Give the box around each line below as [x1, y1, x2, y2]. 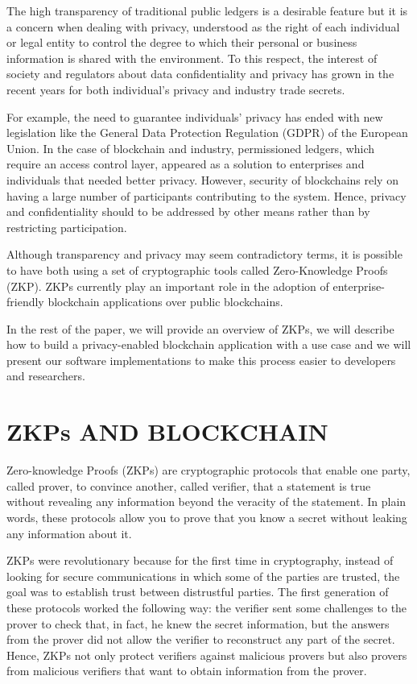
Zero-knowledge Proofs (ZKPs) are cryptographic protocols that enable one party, [6, 462, 411, 479]
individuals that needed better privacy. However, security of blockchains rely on [6, 171, 398, 188]
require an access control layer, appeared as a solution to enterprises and [6, 155, 365, 172]
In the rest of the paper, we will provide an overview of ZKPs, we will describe [6, 320, 394, 337]
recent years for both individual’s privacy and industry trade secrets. [6, 81, 345, 97]
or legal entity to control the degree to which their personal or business [6, 34, 357, 51]
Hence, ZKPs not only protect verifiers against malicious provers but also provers [6, 646, 407, 663]
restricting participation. [6, 218, 127, 235]
